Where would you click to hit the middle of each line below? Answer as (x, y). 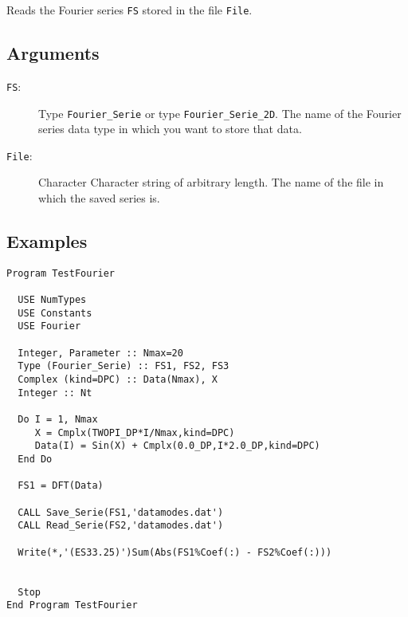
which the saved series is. (99, 198)
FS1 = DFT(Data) (61, 486)
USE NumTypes (52, 300)
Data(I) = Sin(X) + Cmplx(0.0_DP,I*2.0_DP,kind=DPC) (177, 446)
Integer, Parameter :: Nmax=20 (100, 353)
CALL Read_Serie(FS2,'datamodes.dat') (121, 526)
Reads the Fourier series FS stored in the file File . (129, 10)
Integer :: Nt (55, 393)
